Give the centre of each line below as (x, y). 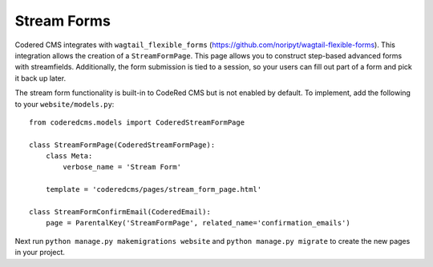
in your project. (40, 253)
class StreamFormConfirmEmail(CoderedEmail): (120, 212)
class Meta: (69, 156)
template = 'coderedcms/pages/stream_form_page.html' (154, 189)
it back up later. (40, 78)
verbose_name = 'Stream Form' (122, 167)
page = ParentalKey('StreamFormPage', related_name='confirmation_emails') (198, 223)
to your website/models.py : (65, 104)
